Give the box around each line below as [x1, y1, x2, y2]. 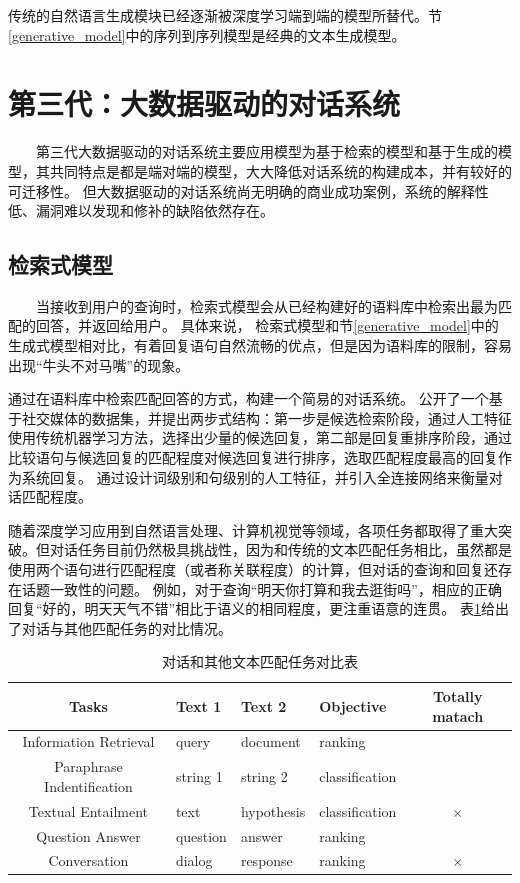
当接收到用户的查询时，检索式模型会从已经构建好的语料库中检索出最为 [36, 295, 498, 316]
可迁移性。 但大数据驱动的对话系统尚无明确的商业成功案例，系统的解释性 [8, 180, 489, 201]
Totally [432, 685, 483, 706]
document [240, 731, 301, 752]
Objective [319, 695, 387, 716]
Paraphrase [54, 756, 123, 777]
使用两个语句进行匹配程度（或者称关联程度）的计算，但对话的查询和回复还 [8, 559, 498, 580]
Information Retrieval [22, 731, 155, 752]
